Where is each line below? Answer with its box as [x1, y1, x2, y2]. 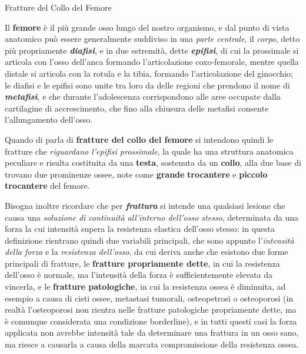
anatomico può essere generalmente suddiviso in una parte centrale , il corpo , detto [5, 32, 300, 45]
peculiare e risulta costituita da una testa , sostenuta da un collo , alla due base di [5, 156, 301, 169]
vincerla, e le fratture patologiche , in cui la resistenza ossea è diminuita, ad [5, 280, 286, 293]
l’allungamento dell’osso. [5, 113, 93, 126]
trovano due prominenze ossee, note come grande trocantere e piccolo [5, 168, 268, 180]
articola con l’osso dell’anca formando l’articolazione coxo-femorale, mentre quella [5, 55, 299, 68]
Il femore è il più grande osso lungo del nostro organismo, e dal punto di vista [5, 21, 290, 33]
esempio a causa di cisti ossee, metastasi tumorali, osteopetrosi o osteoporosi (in [5, 291, 294, 304]
